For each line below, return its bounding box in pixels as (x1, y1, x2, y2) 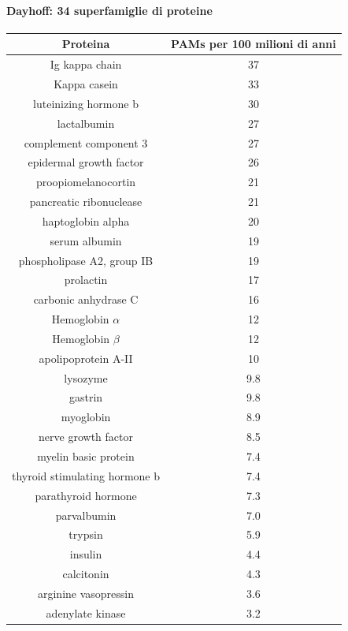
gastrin (68, 389, 103, 405)
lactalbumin (57, 114, 115, 131)
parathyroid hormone (35, 487, 137, 503)
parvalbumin (55, 506, 117, 523)
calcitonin (62, 566, 109, 582)
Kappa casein (54, 75, 118, 91)
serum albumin (50, 232, 122, 248)
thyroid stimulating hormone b (12, 467, 161, 484)
